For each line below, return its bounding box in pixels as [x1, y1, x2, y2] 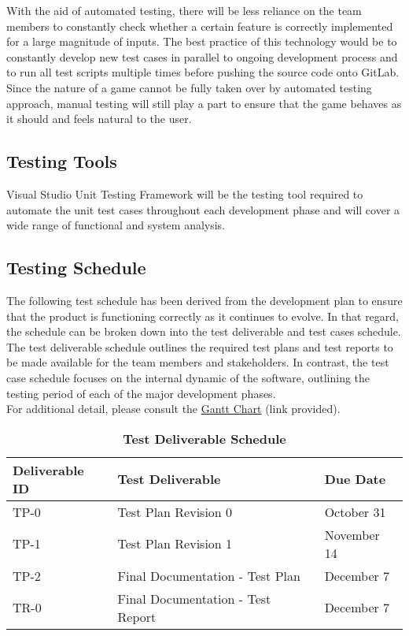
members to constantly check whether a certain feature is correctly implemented [6, 17, 393, 34]
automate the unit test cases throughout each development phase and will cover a [6, 201, 400, 218]
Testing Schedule [6, 255, 146, 280]
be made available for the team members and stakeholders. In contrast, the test [6, 354, 389, 370]
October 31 [324, 502, 386, 521]
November [324, 525, 380, 544]
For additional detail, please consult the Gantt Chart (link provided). [6, 400, 341, 417]
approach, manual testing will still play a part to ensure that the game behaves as [6, 95, 402, 111]
